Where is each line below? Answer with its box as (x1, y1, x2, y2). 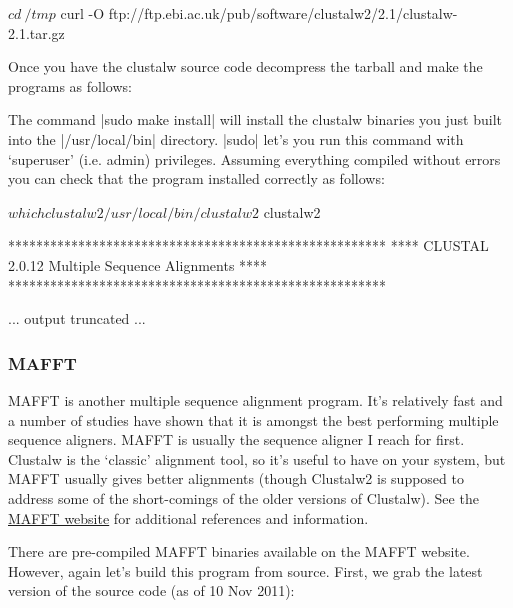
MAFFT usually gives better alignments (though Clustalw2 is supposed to (8, 468, 464, 489)
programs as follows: (8, 75, 132, 96)
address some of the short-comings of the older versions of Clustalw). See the (8, 487, 479, 508)
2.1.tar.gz (8, 22, 65, 43)
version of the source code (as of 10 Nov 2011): (8, 580, 295, 601)
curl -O (60, 3, 105, 23)
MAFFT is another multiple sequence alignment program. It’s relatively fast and (8, 389, 503, 410)
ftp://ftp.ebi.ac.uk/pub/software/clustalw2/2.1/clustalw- (108, 3, 458, 23)
